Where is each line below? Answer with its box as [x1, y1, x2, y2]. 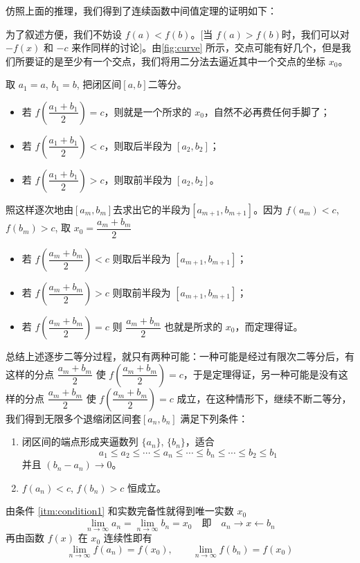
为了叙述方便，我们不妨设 [6, 26, 122, 41]
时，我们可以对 [281, 26, 350, 41]
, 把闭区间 [76, 77, 122, 91]
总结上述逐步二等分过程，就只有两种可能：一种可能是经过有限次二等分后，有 [6, 349, 354, 364]
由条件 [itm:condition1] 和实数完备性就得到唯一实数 [6, 503, 234, 518]
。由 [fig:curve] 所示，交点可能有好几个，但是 [142, 40, 341, 55]
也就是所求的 [164, 319, 223, 334]
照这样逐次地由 [6, 202, 73, 216]
